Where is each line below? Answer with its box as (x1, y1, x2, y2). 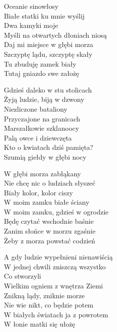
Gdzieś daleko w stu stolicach (4, 84, 92, 95)
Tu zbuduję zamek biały (4, 58, 76, 69)
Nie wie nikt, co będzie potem (4, 300, 94, 310)
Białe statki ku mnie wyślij (4, 10, 85, 21)
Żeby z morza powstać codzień (4, 235, 95, 245)
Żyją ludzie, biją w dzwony (4, 94, 85, 104)
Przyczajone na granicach (4, 113, 80, 123)
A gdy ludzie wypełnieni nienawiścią (4, 252, 113, 262)
